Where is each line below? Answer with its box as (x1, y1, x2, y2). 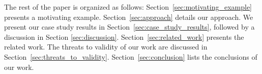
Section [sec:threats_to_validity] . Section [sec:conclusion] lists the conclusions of (4, 51, 257, 62)
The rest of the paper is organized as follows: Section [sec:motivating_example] (4, 2, 252, 12)
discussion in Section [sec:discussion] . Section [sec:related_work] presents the (4, 31, 244, 42)
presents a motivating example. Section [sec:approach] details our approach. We (4, 11, 253, 22)
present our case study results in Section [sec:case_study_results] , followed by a (4, 21, 255, 32)
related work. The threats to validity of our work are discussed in (4, 41, 208, 52)
